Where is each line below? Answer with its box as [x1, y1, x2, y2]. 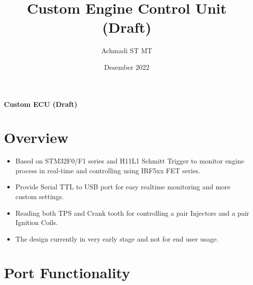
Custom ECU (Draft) [4, 99, 78, 109]
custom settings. [15, 191, 64, 201]
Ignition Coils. [15, 217, 58, 227]
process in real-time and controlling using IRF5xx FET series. [15, 165, 200, 175]
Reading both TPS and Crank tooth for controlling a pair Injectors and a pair [15, 207, 250, 218]
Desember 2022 [104, 61, 150, 72]
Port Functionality [4, 262, 130, 282]
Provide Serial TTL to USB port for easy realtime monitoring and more [15, 182, 231, 192]
